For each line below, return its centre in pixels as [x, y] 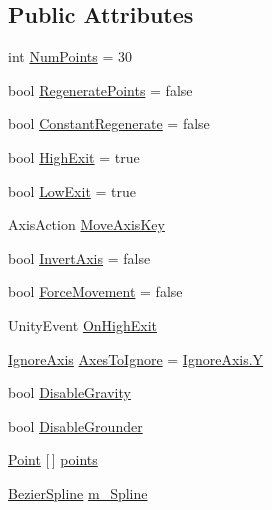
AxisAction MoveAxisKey [86, 224]
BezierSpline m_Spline [78, 492]
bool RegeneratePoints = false [100, 89]
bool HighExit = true [74, 156]
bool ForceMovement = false [95, 291]
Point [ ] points [53, 459]
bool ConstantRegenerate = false [109, 123]
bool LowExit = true [72, 190]
